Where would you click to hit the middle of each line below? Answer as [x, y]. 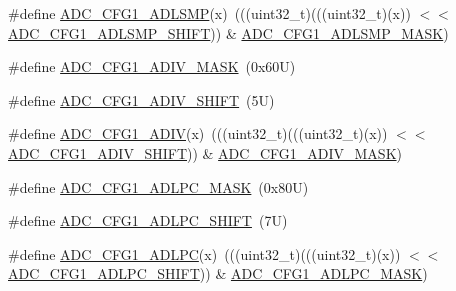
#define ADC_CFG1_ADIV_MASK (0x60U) [152, 66]
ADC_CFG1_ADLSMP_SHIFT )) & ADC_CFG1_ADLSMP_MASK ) [228, 32]
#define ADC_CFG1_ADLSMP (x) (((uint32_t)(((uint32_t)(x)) [209, 13]
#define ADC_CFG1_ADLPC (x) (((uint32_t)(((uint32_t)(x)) [204, 253]
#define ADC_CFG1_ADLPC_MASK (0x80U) [158, 186]
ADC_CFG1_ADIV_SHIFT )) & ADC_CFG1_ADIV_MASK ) [205, 152]
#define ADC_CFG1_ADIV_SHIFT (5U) [141, 99]
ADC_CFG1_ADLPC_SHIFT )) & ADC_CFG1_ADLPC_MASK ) [218, 273]
